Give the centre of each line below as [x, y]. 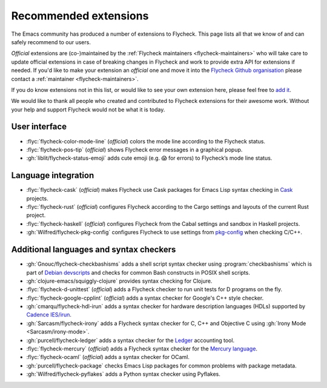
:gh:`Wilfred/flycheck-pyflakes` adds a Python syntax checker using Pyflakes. [124, 374]
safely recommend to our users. [51, 42]
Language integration [53, 176]
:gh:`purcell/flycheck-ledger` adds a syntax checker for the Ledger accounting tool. [130, 340]
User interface [39, 127]
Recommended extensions [80, 16]
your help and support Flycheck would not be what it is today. [88, 110]
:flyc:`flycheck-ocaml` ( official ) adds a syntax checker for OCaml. [108, 357]
